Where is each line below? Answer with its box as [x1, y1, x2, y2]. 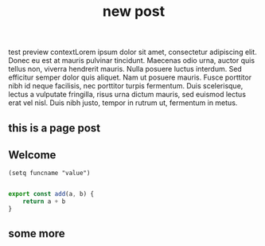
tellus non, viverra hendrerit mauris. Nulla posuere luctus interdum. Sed [8, 64, 243, 74]
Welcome [8, 148, 57, 162]
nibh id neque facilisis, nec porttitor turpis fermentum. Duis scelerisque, [8, 81, 244, 91]
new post [102, 2, 166, 21]
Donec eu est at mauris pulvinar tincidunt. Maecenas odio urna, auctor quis [8, 56, 255, 65]
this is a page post [8, 121, 101, 135]
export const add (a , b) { [8, 190, 94, 198]
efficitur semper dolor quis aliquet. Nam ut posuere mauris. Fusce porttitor [8, 72, 252, 82]
